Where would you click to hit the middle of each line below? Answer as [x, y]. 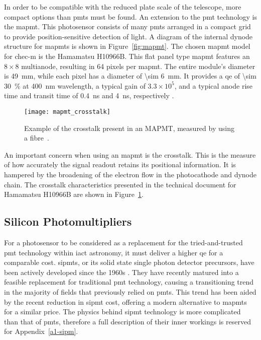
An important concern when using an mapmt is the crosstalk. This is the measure [130, 154]
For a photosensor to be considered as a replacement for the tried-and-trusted [123, 242]
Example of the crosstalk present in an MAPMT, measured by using [129, 128]
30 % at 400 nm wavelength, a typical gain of [75, 85]
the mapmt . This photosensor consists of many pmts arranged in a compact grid [127, 26]
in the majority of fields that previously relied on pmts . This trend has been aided [130, 291]
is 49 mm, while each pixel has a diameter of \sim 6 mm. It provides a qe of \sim [130, 76]
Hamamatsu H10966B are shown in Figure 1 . [74, 194]
